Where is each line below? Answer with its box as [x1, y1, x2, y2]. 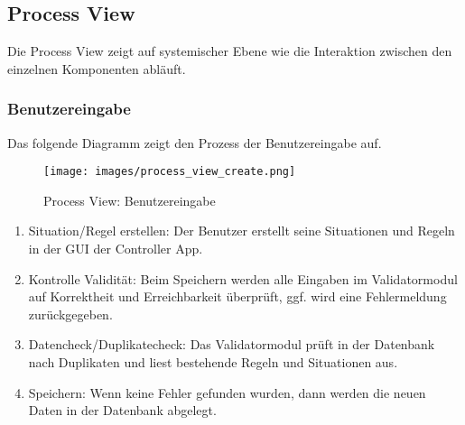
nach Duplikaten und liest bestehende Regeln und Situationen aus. [28, 353, 398, 372]
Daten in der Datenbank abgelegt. [28, 401, 217, 420]
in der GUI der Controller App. [28, 239, 203, 258]
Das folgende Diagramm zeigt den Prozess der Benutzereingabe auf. [7, 133, 382, 152]
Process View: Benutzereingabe [43, 190, 216, 209]
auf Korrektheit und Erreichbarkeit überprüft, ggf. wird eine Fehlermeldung [28, 287, 447, 306]
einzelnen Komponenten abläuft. [7, 59, 186, 78]
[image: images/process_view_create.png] [43, 165, 296, 179]
